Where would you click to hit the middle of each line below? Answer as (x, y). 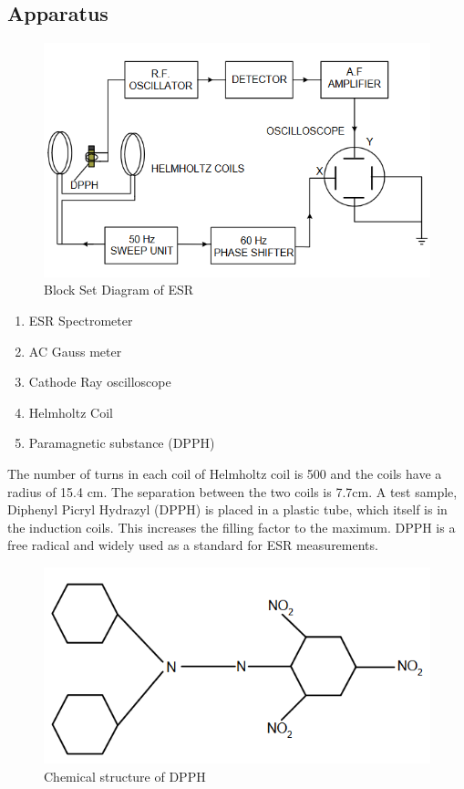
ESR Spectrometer (81, 321)
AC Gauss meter (75, 351)
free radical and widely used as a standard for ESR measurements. (193, 545)
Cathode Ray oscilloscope (100, 382)
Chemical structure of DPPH (125, 776)
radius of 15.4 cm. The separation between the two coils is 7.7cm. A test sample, (232, 491)
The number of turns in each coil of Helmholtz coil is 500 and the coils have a (225, 473)
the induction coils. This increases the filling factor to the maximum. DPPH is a (232, 527)
